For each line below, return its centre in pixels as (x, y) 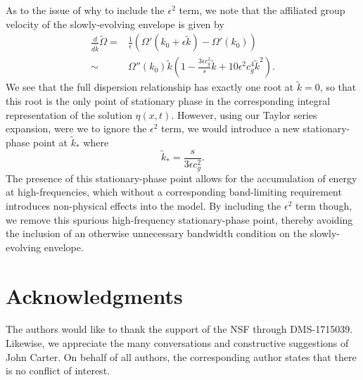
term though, (324, 205)
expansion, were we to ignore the (76, 128)
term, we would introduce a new (230, 128)
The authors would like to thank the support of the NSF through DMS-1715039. (179, 329)
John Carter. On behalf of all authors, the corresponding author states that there (181, 356)
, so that (338, 87)
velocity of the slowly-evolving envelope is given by (115, 24)
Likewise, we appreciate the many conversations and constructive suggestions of (177, 343)
